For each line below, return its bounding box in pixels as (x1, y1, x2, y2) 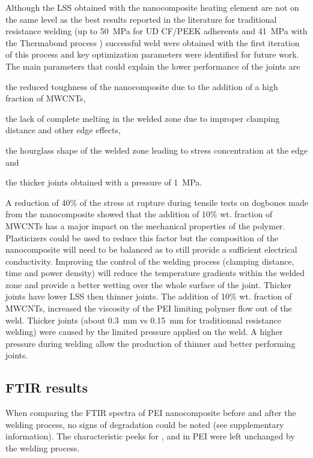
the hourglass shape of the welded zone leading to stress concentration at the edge (5, 143, 308, 156)
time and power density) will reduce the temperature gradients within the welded (5, 267, 305, 279)
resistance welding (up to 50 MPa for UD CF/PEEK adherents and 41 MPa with (5, 25, 308, 37)
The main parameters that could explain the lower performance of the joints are (5, 59, 300, 72)
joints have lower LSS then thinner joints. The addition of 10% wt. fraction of (5, 290, 292, 303)
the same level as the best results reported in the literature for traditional (5, 13, 277, 25)
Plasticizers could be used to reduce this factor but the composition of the (5, 231, 279, 244)
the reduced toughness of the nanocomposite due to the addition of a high (5, 80, 278, 92)
